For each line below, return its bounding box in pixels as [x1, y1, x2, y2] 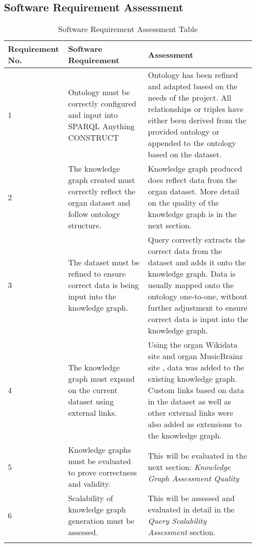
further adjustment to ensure [148, 302, 248, 314]
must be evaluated [68, 455, 131, 467]
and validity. [68, 478, 111, 490]
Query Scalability [148, 515, 207, 527]
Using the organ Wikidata [148, 339, 238, 351]
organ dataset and [68, 197, 130, 209]
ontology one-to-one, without [148, 291, 248, 302]
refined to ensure [68, 268, 126, 280]
